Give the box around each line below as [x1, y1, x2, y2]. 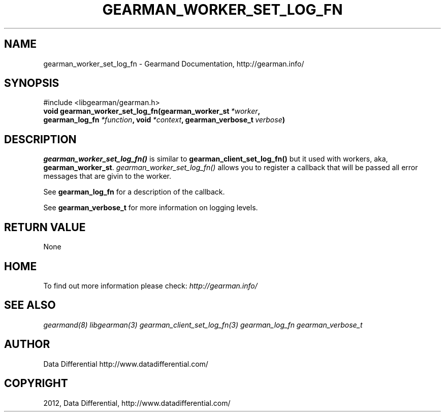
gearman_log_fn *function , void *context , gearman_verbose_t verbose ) [43, 115, 285, 124]
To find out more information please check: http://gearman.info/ [43, 281, 258, 290]
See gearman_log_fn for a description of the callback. [43, 187, 225, 197]
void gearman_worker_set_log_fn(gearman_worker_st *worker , [43, 107, 261, 116]
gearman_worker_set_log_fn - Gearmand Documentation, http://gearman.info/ [43, 59, 304, 68]
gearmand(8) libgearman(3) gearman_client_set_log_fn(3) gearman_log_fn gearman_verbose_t [43, 320, 363, 329]
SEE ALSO [4, 299, 56, 312]
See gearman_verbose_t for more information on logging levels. [43, 203, 258, 212]
